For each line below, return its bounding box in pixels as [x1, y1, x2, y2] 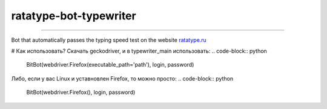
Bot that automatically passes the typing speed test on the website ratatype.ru [11, 36, 207, 44]
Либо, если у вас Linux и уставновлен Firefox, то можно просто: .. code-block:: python [11, 74, 233, 82]
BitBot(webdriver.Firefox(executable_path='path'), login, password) [26, 61, 194, 68]
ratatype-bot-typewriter [11, 9, 136, 22]
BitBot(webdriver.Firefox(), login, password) [26, 88, 136, 96]
